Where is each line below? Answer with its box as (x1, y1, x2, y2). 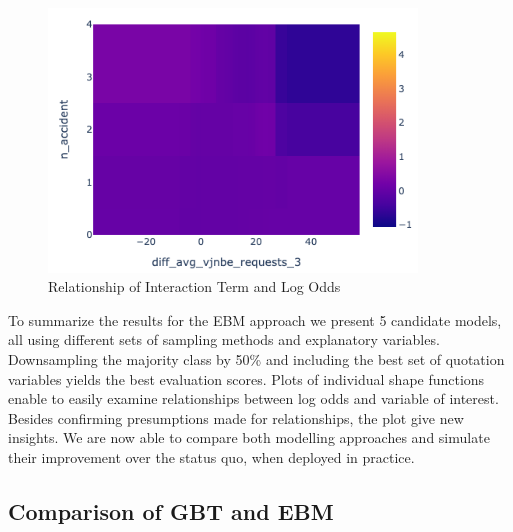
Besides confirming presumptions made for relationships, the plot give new (8, 407, 464, 428)
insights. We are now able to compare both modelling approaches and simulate (8, 427, 490, 448)
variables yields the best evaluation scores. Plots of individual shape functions (8, 368, 485, 389)
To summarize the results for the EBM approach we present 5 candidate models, (8, 309, 502, 330)
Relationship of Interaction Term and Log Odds (48, 276, 341, 297)
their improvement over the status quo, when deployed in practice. (8, 446, 415, 467)
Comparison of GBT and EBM (8, 495, 334, 526)
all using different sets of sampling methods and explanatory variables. (8, 329, 440, 350)
